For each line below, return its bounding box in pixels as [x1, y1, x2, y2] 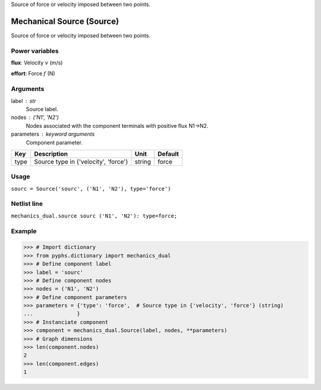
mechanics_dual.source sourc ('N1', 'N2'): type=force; [11, 212, 178, 219]
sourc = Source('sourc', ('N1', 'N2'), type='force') [11, 185, 171, 192]
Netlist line [11, 200, 43, 208]
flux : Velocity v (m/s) [11, 59, 63, 67]
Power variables [11, 46, 59, 55]
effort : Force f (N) [11, 70, 56, 77]
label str [11, 97, 36, 104]
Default [158, 149, 180, 158]
